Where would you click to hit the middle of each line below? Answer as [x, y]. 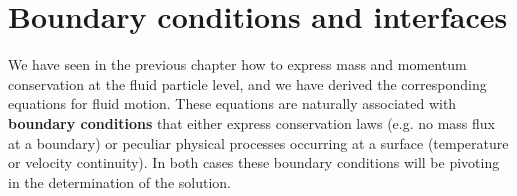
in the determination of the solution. [119, 181]
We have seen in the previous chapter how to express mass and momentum [237, 64]
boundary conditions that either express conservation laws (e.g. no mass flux [252, 122]
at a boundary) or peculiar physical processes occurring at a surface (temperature [258, 142]
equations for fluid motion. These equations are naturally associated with [232, 103]
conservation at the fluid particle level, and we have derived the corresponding [247, 83]
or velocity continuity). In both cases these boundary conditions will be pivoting [254, 162]
